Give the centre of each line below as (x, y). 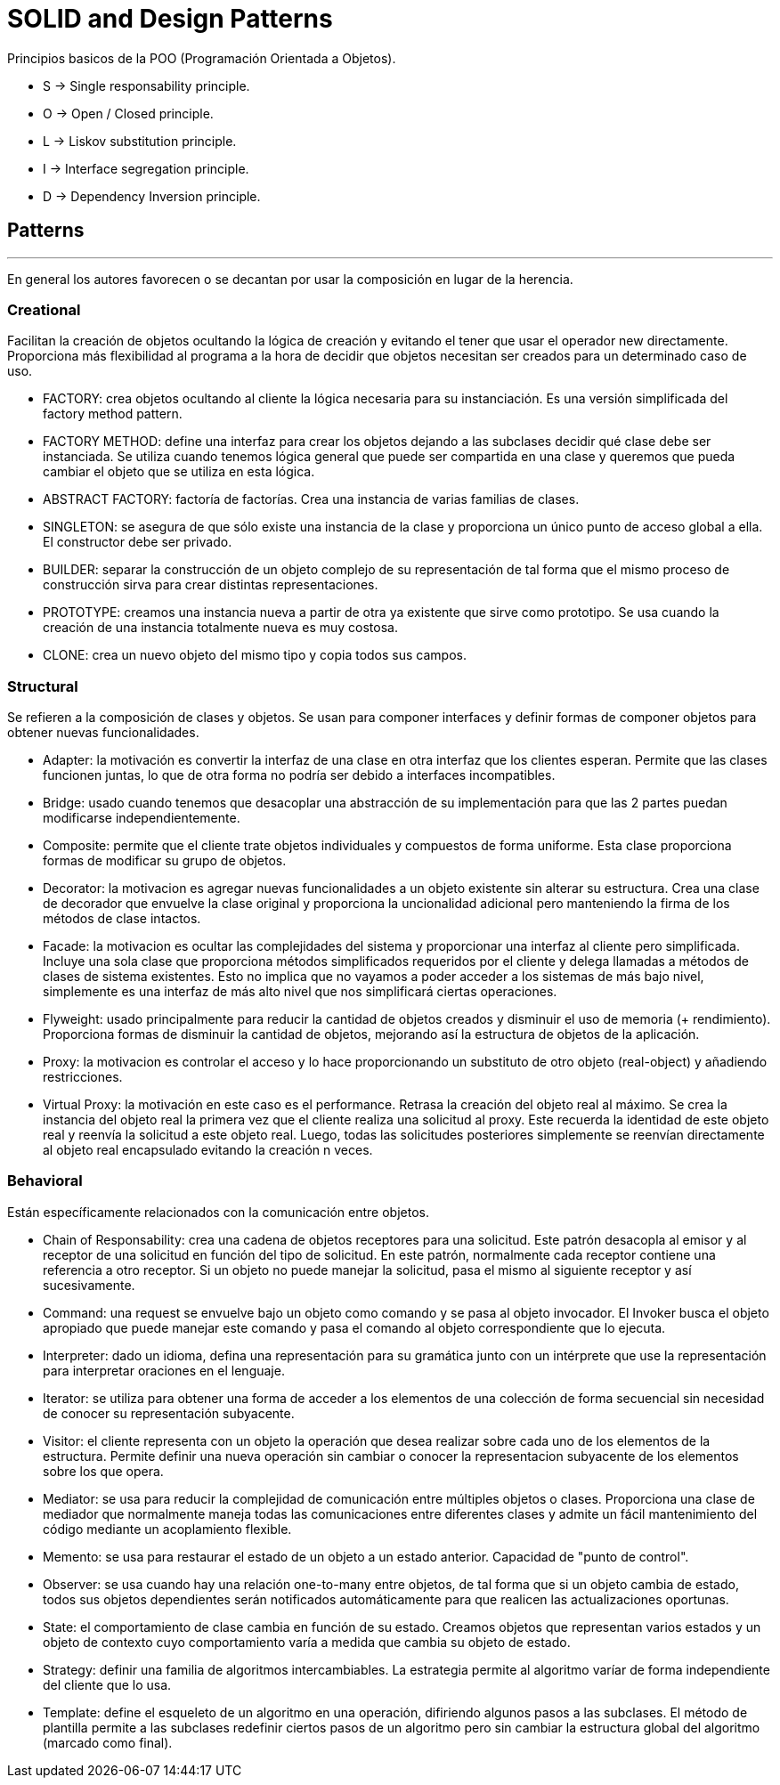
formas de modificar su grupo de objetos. (165, 861)
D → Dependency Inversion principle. (152, 196)
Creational (44, 309)
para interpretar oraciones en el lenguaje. (164, 1370)
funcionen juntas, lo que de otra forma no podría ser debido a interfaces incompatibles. (299, 775)
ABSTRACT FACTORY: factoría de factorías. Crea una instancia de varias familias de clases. (311, 499)
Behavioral (45, 1181)
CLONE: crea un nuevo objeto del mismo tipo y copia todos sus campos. (255, 655)
